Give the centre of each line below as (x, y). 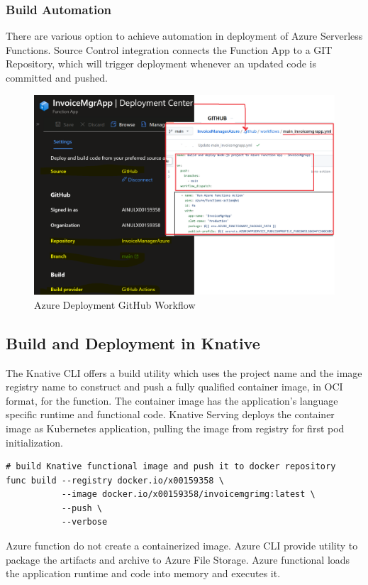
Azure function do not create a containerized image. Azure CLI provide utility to (182, 546)
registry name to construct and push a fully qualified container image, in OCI (174, 387)
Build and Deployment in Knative (133, 343)
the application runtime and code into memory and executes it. (143, 573)
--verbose (84, 522)
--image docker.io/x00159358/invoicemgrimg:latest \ (188, 494)
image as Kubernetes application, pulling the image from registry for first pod (175, 428)
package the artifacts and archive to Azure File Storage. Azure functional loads (178, 559)
